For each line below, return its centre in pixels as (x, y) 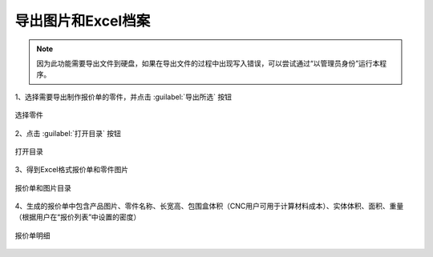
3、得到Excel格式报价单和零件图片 (71, 170)
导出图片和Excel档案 (83, 21)
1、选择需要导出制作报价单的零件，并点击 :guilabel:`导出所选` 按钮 (123, 97)
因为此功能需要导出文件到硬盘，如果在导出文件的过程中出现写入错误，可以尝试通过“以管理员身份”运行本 (208, 63)
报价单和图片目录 (43, 187)
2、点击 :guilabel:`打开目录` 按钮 (68, 133)
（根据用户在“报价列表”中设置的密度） (78, 217)
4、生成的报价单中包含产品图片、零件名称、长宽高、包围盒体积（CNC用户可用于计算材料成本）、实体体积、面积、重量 (209, 206)
